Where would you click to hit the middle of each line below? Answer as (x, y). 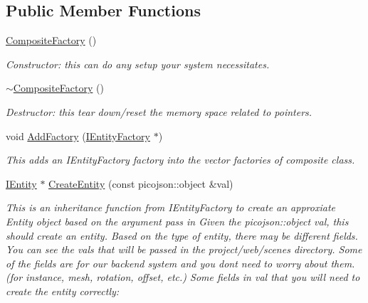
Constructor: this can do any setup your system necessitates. (138, 64)
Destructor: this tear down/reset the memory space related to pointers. (159, 111)
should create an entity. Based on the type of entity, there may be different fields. (182, 235)
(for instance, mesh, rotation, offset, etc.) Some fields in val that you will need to (183, 277)
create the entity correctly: (63, 291)
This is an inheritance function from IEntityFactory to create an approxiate (170, 207)
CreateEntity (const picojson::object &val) (141, 183)
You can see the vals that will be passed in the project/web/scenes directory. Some (184, 249)
